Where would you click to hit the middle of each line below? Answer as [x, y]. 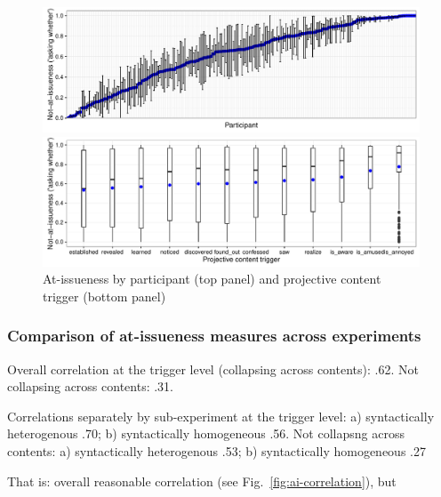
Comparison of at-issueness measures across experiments [214, 336]
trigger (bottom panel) [104, 296]
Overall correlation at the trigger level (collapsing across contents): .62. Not [213, 369]
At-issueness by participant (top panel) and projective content [212, 279]
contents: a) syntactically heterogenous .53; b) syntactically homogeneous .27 [216, 450]
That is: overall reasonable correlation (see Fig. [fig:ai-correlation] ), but [202, 481]
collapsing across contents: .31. [90, 386]
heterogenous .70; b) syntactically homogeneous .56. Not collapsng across [206, 433]
